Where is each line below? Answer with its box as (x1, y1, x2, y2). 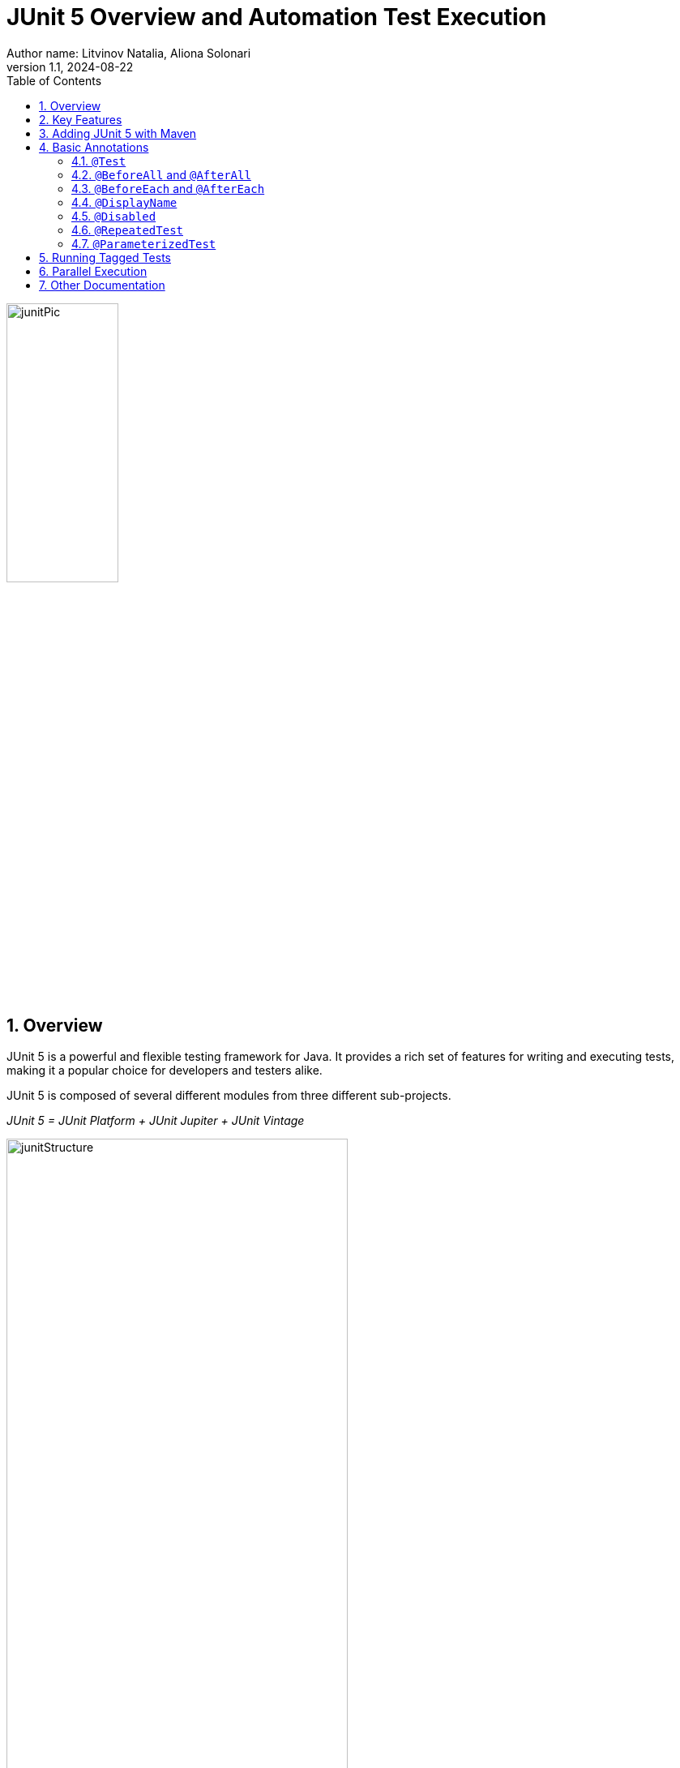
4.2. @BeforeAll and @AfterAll (71, 167, 251, 182)
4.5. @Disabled (71, 208, 156, 223)
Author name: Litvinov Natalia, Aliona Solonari (6, 45, 251, 60)
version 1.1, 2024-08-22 (6, 59, 134, 74)
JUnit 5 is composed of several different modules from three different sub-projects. (6, 1088, 451, 1103)
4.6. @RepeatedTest (71, 222, 184, 237)
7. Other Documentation (39, 277, 165, 292)
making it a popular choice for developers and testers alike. (6, 1063, 323, 1078)
